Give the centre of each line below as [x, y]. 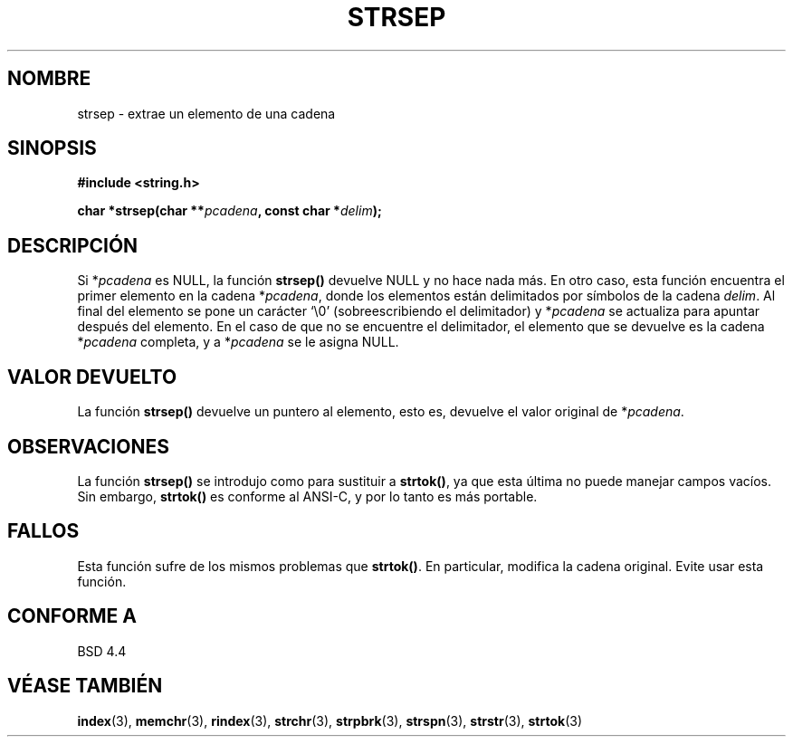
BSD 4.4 [102, 651]
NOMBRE [49, 79]
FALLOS [43, 531]
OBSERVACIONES [88, 446]
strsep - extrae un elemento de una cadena [206, 113]
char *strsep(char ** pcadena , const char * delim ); [229, 211]
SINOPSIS [52, 148]
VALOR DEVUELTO [92, 377]
